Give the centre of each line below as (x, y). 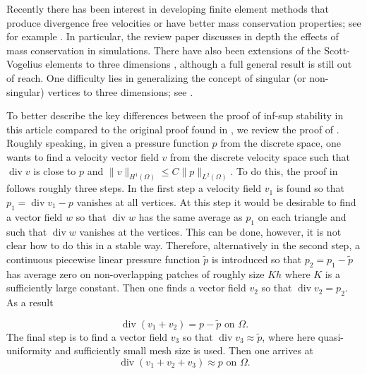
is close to (55, 170)
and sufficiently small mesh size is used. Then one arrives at (184, 350)
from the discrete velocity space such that (260, 156)
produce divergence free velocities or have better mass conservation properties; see (184, 22)
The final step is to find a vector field (87, 336)
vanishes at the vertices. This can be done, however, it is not (210, 231)
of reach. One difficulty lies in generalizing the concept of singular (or (156, 77)
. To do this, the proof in (284, 170)
